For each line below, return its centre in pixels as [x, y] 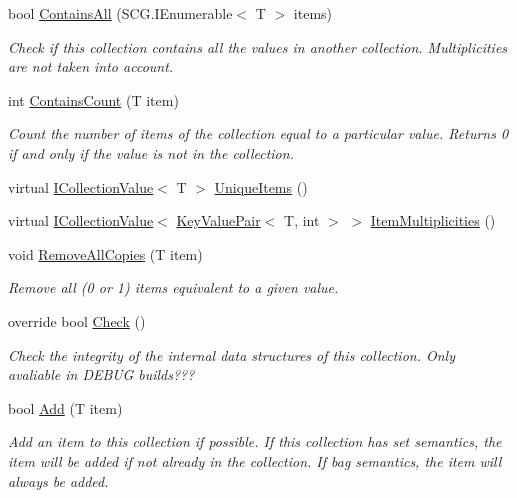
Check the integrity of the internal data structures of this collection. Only [231, 354]
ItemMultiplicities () [433, 220]
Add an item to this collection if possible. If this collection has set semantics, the [255, 441]
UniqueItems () [261, 186]
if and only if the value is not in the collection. [151, 152]
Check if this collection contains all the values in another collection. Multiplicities [258, 46]
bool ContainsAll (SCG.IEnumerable [120, 13]
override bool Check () [77, 320]
